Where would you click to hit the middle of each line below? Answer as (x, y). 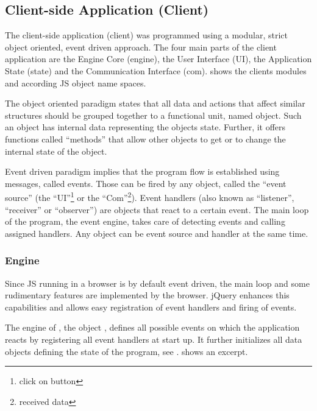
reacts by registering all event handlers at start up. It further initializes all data (154, 339)
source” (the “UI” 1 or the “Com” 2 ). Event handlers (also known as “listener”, (150, 196)
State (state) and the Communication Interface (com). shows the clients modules (156, 70)
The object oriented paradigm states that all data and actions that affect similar (155, 103)
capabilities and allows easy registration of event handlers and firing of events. (151, 307)
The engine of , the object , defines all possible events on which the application (152, 327)
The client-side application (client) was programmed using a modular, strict (147, 35)
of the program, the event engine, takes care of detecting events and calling (145, 221)
